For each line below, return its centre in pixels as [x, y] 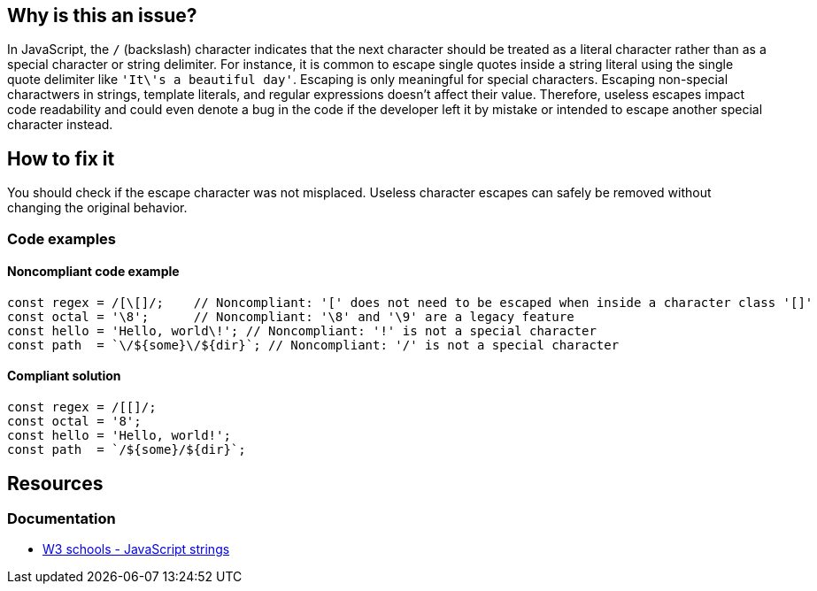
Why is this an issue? [102, 15]
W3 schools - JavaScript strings [136, 549]
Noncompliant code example [93, 272]
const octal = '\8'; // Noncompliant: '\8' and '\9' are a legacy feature [291, 316]
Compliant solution [64, 376]
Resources [55, 483]
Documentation [62, 518]
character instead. [60, 125]
